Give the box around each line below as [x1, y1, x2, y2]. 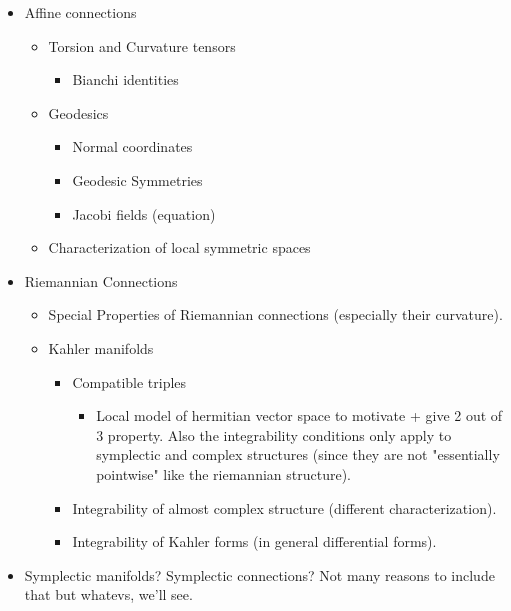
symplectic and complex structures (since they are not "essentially [96, 444, 500, 465]
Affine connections [24, 2, 137, 22]
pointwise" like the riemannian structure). [96, 463, 351, 484]
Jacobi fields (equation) [72, 203, 216, 224]
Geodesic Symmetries [72, 169, 203, 190]
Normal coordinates [72, 136, 193, 157]
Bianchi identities [72, 69, 179, 90]
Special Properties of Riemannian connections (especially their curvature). [48, 304, 503, 325]
